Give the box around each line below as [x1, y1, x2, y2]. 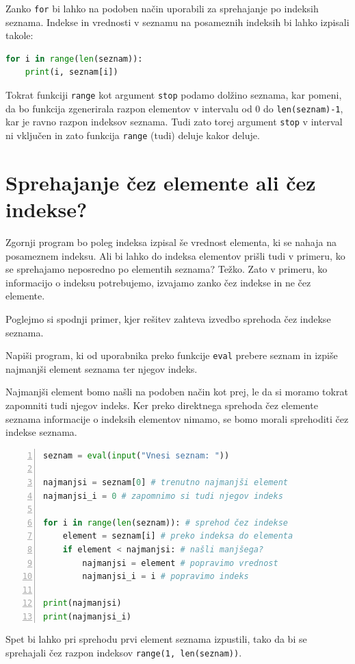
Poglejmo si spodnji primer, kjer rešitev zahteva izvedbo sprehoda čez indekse [5, 311, 331, 325]
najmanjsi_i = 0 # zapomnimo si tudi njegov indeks [43, 491, 283, 501]
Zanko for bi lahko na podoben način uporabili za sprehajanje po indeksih [5, 1, 319, 15]
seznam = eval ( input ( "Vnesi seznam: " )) [43, 450, 230, 460]
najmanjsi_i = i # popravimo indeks [82, 571, 249, 582]
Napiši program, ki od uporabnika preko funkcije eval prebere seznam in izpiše [5, 348, 338, 362]
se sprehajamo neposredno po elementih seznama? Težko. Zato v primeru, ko [5, 262, 328, 276]
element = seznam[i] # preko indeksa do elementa [62, 531, 293, 541]
